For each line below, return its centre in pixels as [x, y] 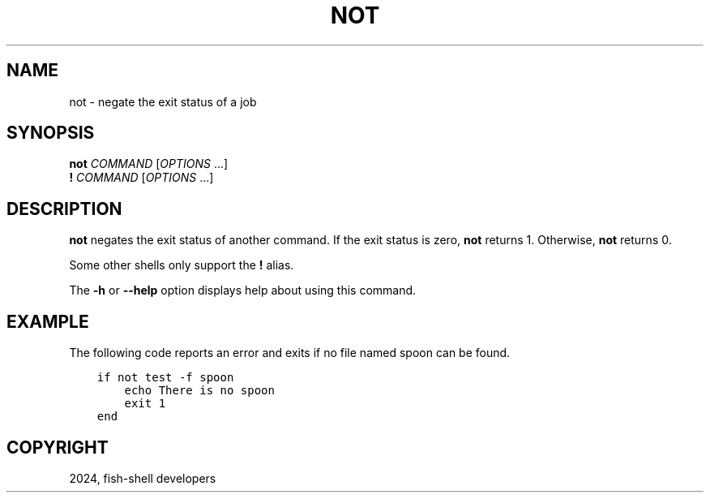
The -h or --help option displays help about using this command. [243, 290]
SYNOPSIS [51, 133]
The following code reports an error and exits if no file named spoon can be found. [290, 353]
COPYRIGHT [58, 447]
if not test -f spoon [165, 378]
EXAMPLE [48, 321]
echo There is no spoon [199, 391]
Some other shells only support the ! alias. [182, 265]
